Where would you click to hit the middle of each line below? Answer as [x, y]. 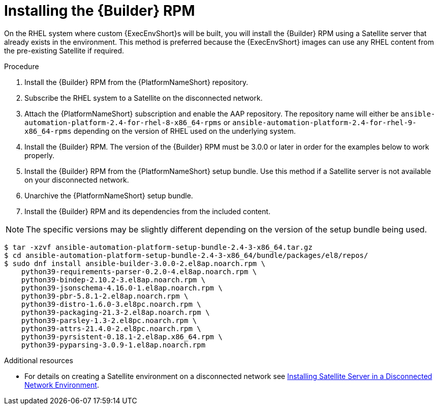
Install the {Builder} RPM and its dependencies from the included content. [148, 211]
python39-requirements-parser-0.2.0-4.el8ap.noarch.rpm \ [139, 271]
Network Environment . [62, 385]
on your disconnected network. [77, 180]
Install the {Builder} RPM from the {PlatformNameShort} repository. [136, 82]
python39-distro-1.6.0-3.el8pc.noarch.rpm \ [111, 304]
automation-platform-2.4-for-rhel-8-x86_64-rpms [123, 122]
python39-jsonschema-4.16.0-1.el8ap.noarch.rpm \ [122, 288]
